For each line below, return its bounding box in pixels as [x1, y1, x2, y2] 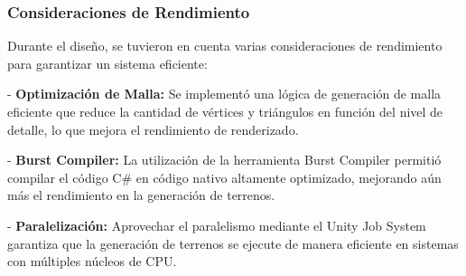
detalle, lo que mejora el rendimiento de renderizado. [7, 119, 299, 138]
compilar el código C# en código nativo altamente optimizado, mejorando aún [7, 167, 442, 186]
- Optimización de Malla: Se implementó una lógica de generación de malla [7, 84, 442, 103]
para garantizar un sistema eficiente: [7, 53, 208, 72]
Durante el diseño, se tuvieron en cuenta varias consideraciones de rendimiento [7, 36, 443, 55]
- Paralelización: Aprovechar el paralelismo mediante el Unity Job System [7, 215, 426, 234]
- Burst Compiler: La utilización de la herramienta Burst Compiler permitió [7, 150, 442, 169]
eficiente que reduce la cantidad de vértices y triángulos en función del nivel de [7, 102, 443, 120]
